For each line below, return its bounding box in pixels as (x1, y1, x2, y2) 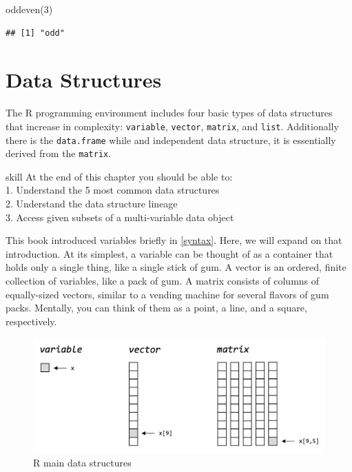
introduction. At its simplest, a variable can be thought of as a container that (6, 246, 333, 260)
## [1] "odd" (6, 28, 65, 38)
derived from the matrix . (6, 146, 112, 161)
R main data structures (33, 455, 132, 470)
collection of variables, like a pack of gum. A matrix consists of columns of (6, 274, 320, 288)
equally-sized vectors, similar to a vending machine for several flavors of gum (6, 287, 329, 301)
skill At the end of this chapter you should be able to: (6, 169, 233, 183)
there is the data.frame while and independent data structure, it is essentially (6, 132, 336, 147)
